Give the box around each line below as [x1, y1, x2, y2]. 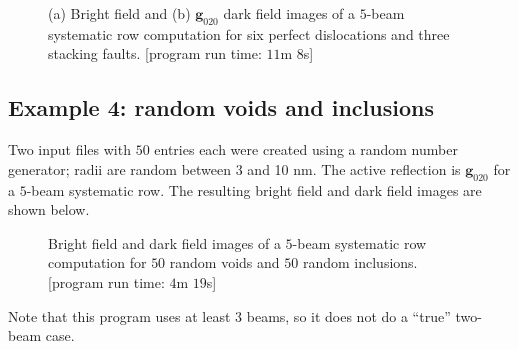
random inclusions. [302, 252, 418, 273]
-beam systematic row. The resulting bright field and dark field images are [26, 179, 482, 200]
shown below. [8, 199, 90, 220]
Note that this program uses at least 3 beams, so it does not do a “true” [8, 305, 451, 326]
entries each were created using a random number [154, 139, 458, 160]
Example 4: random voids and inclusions [8, 92, 434, 123]
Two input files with [8, 139, 131, 160]
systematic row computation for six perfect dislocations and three [48, 23, 450, 44]
